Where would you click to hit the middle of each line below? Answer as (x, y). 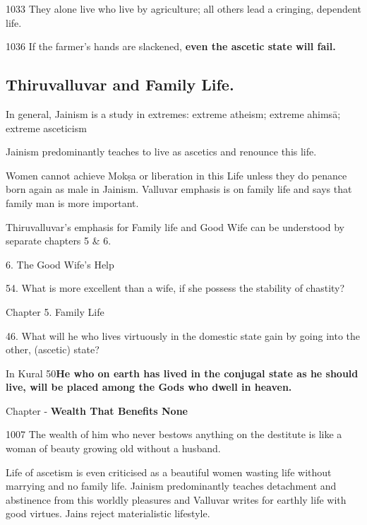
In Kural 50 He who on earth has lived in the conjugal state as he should (182, 373)
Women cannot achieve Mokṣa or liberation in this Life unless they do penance (176, 175)
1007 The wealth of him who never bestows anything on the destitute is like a (174, 434)
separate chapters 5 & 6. (59, 241)
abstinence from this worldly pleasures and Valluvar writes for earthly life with (176, 499)
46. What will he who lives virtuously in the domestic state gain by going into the (183, 335)
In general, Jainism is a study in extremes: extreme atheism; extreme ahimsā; (173, 113)
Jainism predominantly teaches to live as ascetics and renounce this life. (161, 152)
